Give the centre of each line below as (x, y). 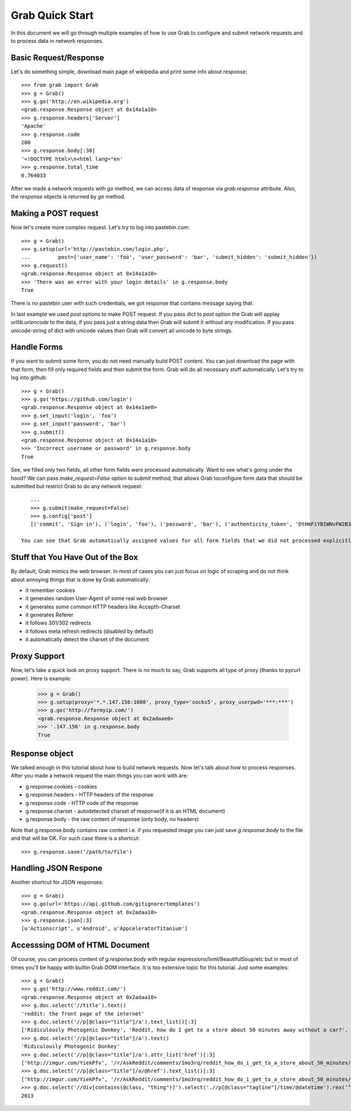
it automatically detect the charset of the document (87, 639)
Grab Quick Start (52, 15)
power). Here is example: (41, 678)
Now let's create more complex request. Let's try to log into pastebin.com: (100, 227)
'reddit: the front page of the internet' (83, 1013)
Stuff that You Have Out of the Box (75, 558)
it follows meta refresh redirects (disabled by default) (89, 631)
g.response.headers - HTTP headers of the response (90, 795)
